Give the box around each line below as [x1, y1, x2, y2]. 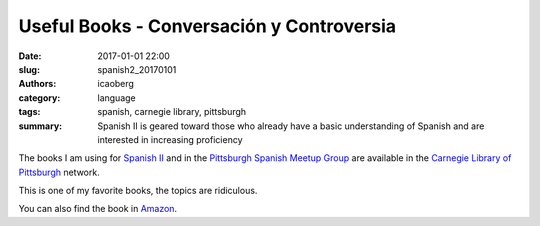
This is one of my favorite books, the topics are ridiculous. [18, 185, 258, 197]
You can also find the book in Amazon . [18, 203, 178, 215]
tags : [18, 106, 41, 118]
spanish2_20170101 [97, 63, 177, 75]
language [97, 91, 136, 104]
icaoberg [97, 78, 135, 90]
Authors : [18, 78, 57, 90]
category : [18, 91, 61, 104]
